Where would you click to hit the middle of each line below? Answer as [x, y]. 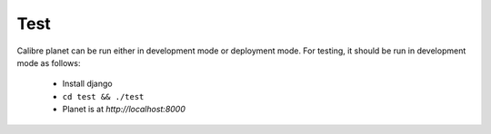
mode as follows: [49, 62]
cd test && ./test [103, 96]
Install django [87, 84]
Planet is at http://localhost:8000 [124, 110]
